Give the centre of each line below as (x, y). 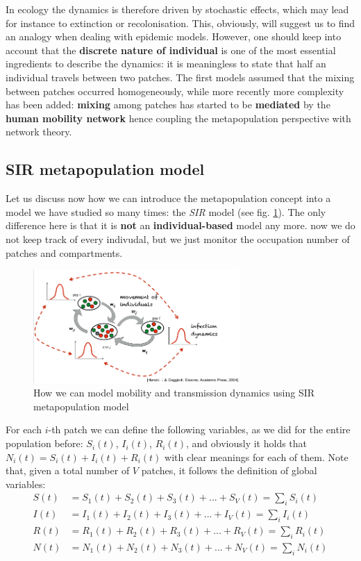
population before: (44, 443)
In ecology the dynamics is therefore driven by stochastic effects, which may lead (177, 9)
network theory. (39, 132)
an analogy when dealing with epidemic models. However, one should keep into (174, 36)
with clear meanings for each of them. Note (257, 457)
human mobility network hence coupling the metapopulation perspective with (178, 118)
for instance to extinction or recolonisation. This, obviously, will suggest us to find (180, 23)
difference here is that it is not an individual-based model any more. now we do (180, 225)
